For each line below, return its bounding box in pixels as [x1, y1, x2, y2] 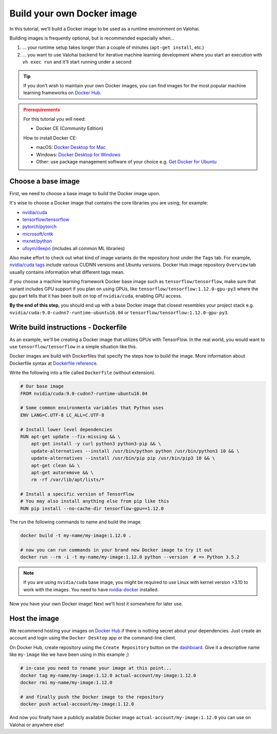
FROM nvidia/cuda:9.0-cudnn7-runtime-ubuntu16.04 [20, 390, 148, 397]
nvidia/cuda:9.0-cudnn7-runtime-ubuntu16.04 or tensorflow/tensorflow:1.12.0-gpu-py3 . [9, 309, 229, 315]
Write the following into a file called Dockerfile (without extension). [9, 370, 156, 376]
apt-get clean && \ [31, 462, 81, 468]
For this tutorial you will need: [23, 116, 86, 122]
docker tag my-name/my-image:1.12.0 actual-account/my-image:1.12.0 [20, 672, 196, 678]
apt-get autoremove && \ [31, 469, 94, 475]
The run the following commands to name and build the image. [9, 519, 142, 525]
